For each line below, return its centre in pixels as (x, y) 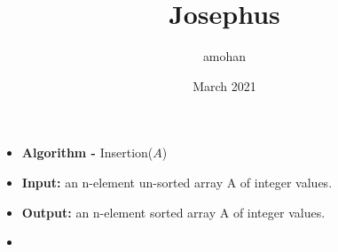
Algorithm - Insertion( (87, 153)
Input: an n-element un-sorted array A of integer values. (177, 182)
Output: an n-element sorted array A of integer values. (173, 212)
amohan (224, 56)
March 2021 (224, 85)
